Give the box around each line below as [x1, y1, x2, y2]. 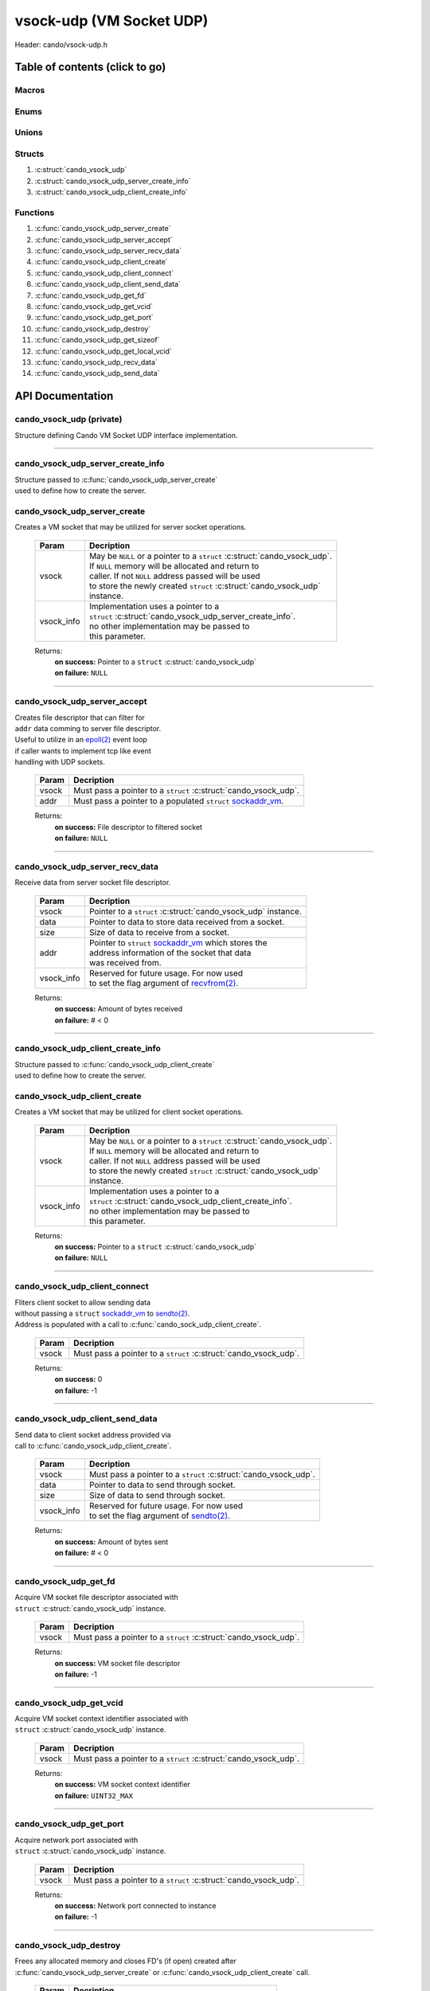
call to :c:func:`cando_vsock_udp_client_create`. [14, 1441, 172, 1451]
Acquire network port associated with [14, 1835, 139, 1844]
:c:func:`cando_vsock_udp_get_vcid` [34, 302, 154, 311]
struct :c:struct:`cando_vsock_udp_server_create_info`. [88, 610, 296, 621]
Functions [14, 207, 55, 218]
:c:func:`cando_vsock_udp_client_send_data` [34, 280, 181, 289]
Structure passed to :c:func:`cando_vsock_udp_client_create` [14, 1059, 215, 1069]
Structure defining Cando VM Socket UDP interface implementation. [14, 430, 238, 440]
